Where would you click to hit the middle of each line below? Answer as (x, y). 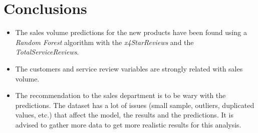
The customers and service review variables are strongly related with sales (129, 68)
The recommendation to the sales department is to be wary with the (120, 95)
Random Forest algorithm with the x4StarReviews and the (104, 42)
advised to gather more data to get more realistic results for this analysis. (128, 124)
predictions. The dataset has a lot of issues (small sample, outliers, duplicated (135, 105)
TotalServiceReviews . (47, 52)
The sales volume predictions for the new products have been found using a (131, 32)
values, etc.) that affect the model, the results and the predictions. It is (124, 115)
